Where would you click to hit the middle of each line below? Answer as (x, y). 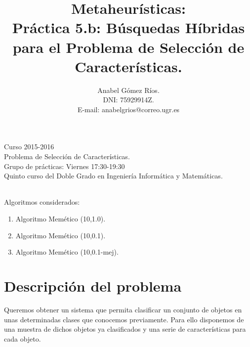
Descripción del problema (93, 286)
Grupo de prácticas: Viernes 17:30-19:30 (64, 166)
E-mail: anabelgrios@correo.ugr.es (128, 109)
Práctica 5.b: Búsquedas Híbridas (128, 27)
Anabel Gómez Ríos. (128, 90)
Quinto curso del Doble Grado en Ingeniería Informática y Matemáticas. (113, 176)
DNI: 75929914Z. (128, 100)
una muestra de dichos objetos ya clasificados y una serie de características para (125, 329)
